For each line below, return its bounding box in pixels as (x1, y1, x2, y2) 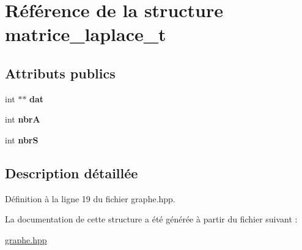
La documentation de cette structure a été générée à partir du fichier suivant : (5, 213, 298, 225)
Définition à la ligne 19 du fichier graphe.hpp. (5, 192, 175, 205)
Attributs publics (5, 63, 116, 82)
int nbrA (5, 113, 40, 126)
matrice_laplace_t (5, 21, 166, 47)
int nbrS (5, 133, 39, 146)
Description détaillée (5, 163, 138, 182)
